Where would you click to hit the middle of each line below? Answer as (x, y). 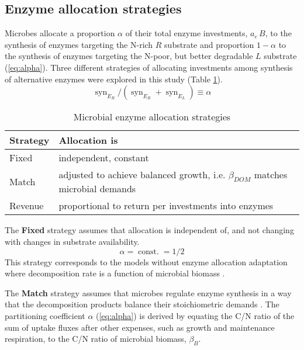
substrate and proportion (209, 44)
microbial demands (97, 189)
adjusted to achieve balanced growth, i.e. (142, 175)
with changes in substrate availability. (72, 241)
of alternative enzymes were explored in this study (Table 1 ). (114, 79)
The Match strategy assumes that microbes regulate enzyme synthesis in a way (148, 292)
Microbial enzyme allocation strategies (152, 117)
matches (271, 175)
